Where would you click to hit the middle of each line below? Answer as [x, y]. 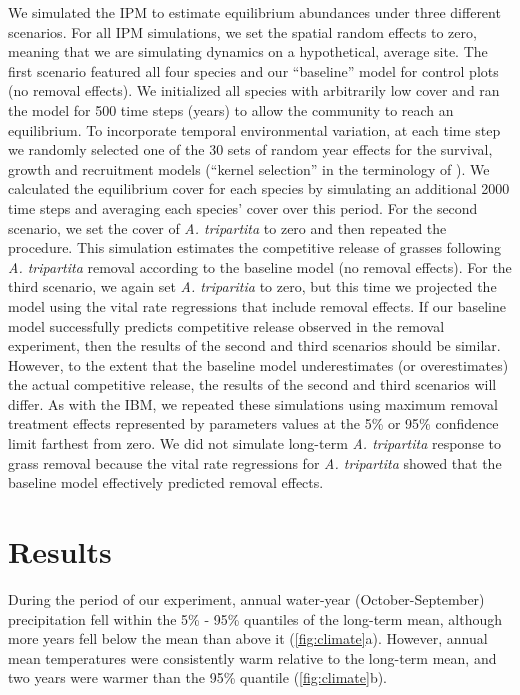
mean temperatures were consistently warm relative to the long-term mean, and [252, 657]
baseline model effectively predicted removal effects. [166, 482]
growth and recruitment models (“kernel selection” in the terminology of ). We [249, 168]
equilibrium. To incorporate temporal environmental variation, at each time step [254, 129]
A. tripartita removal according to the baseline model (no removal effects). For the [260, 266]
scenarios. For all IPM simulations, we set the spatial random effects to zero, [242, 31]
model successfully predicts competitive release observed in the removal [226, 325]
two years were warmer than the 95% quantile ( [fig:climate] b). [197, 677]
